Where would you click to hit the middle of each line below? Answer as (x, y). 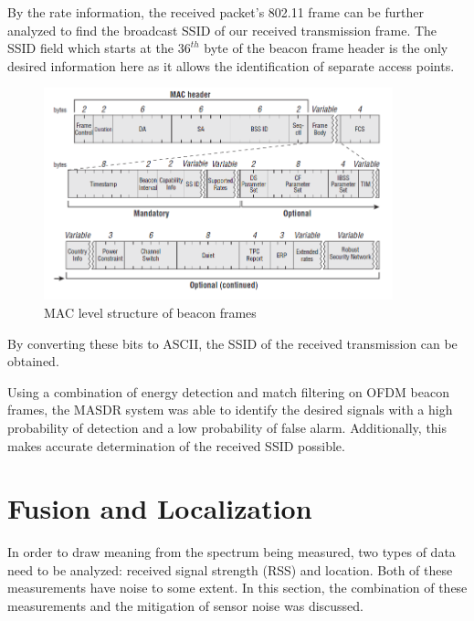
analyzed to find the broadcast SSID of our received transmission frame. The (222, 30)
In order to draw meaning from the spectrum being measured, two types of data (232, 552)
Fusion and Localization (160, 508)
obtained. (33, 361)
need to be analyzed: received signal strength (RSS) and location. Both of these (230, 569)
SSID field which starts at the (90, 48)
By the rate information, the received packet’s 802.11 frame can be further (216, 12)
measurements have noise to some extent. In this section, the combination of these (237, 588)
